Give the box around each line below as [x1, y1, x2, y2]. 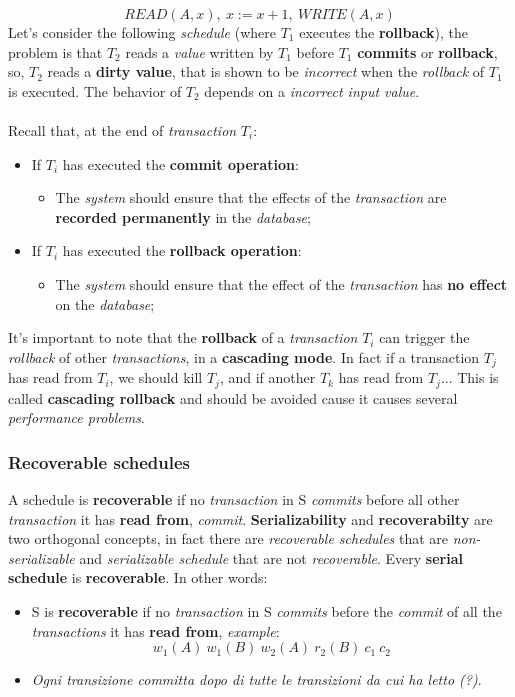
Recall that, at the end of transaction [8, 119, 237, 140]
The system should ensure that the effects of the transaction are [55, 187, 447, 208]
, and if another [219, 367, 316, 388]
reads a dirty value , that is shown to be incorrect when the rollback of [47, 61, 485, 82]
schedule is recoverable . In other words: [8, 567, 268, 588]
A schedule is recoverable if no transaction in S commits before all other [8, 489, 460, 510]
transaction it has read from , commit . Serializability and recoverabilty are [8, 508, 493, 529]
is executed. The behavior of [8, 80, 182, 101]
